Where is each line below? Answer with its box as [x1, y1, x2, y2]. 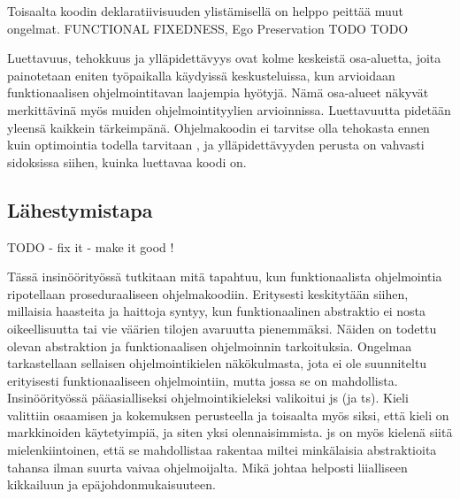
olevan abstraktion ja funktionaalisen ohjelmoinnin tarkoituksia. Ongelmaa [7, 336, 412, 355]
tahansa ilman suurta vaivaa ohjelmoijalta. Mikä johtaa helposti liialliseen [7, 457, 408, 476]
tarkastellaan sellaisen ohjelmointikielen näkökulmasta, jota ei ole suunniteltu [7, 354, 427, 372]
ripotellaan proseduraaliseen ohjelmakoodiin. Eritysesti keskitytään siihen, [7, 284, 409, 303]
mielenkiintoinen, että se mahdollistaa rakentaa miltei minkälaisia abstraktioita [7, 441, 437, 459]
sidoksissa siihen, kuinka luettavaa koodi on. [7, 152, 247, 171]
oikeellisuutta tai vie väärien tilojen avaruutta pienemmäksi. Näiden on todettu [7, 319, 437, 337]
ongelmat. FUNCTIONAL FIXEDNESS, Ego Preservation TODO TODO [7, 19, 409, 37]
